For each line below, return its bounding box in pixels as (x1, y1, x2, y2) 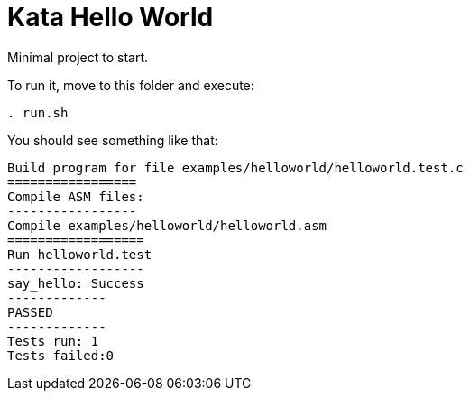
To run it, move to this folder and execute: (7, 77, 254, 93)
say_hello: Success (7, 275, 144, 291)
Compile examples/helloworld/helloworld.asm (7, 218, 327, 233)
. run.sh (7, 105, 69, 120)
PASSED (7, 304, 53, 319)
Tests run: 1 (7, 333, 99, 348)
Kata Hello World (7, 2, 214, 32)
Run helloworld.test (7, 246, 152, 262)
